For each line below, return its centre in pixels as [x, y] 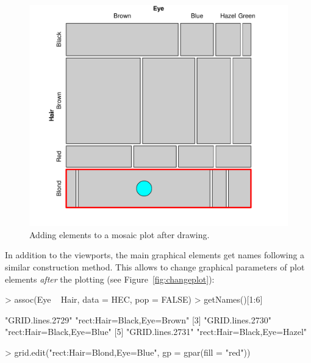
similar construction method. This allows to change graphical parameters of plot [155, 266]
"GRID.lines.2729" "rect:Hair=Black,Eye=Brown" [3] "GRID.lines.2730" [138, 319]
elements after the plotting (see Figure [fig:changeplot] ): [110, 279]
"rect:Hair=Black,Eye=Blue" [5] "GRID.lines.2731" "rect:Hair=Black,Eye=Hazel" [156, 332]
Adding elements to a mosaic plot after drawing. [120, 234]
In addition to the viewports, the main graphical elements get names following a [155, 255]
